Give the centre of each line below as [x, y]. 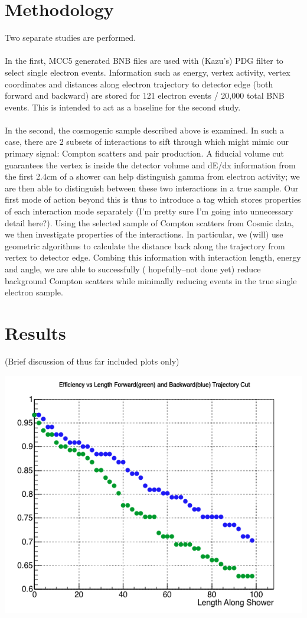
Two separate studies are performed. [71, 38]
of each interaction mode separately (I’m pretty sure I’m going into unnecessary [149, 211]
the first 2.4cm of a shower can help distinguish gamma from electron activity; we [152, 176]
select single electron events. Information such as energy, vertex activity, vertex [148, 72]
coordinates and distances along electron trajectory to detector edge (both [139, 84]
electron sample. [34, 292]
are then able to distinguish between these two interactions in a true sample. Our [152, 188]
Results [35, 332]
